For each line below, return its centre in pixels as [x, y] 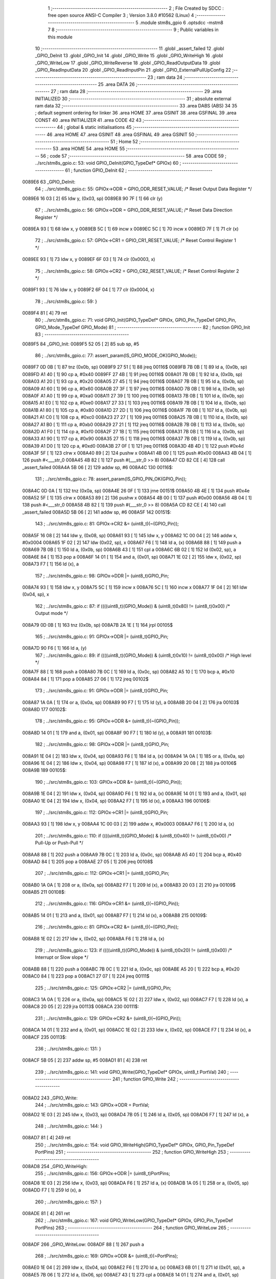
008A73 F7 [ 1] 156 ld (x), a [51, 564]
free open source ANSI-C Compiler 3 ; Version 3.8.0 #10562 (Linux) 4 [121, 15]
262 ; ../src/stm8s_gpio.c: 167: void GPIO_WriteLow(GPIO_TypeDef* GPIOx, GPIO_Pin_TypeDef [134, 1221]
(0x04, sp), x [36, 594]
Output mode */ [52, 613]
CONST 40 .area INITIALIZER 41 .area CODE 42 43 [88, 120]
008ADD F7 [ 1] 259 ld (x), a [52, 1190]
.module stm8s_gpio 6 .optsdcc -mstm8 [181, 23]
